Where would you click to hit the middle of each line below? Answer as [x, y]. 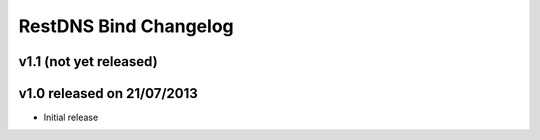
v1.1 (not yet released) [88, 61]
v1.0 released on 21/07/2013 [108, 93]
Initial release [71, 117]
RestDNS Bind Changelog [126, 26]
